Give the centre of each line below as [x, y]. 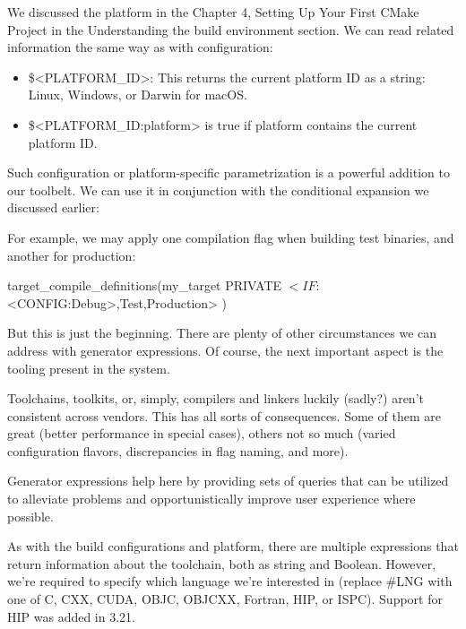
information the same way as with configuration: [140, 47]
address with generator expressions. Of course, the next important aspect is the [225, 350]
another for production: [72, 255]
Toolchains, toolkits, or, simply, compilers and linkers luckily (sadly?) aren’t [216, 398]
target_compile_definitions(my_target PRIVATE [145, 285]
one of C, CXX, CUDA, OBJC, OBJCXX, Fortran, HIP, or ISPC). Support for [225, 599]
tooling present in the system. [89, 368]
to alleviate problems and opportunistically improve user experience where [211, 499]
